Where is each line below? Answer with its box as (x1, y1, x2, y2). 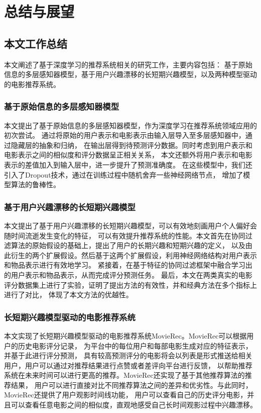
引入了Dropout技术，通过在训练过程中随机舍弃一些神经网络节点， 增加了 (4, 169, 243, 180)
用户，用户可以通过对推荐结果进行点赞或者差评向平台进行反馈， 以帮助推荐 (4, 360, 252, 370)
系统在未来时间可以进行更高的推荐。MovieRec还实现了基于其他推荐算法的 (4, 370, 245, 380)
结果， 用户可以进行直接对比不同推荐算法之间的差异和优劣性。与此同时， (11, 379, 252, 390)
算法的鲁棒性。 (11, 179, 60, 190)
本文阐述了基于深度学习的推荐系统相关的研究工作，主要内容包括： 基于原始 (4, 59, 252, 69)
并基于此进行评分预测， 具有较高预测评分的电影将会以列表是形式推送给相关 (4, 350, 252, 361)
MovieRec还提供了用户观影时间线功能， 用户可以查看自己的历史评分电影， (4, 389, 247, 400)
